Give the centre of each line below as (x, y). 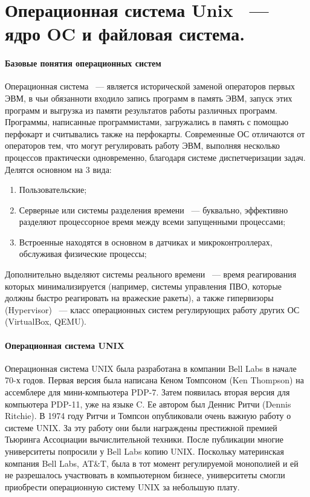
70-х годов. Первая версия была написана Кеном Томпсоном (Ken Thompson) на (154, 380)
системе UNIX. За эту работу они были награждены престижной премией (141, 427)
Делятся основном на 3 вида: (58, 169)
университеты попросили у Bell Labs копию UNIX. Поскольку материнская (144, 451)
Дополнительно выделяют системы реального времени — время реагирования (151, 274)
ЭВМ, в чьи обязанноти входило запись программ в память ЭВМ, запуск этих (149, 98)
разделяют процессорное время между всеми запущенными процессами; (152, 222)
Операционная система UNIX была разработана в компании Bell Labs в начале (151, 368)
